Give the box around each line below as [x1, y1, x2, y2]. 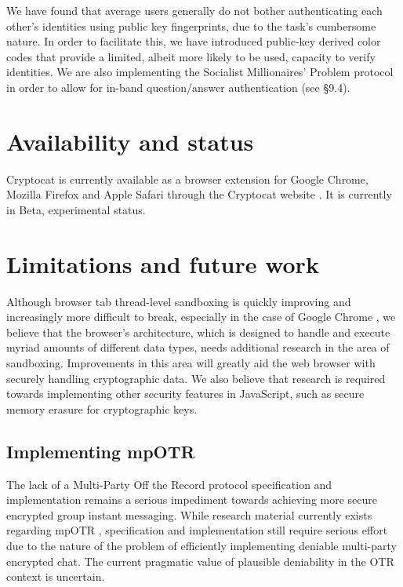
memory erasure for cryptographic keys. [6, 400, 198, 417]
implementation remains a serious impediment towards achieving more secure [6, 491, 378, 508]
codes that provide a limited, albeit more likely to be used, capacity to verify [6, 48, 376, 64]
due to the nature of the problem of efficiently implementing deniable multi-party [6, 537, 397, 553]
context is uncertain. [6, 568, 105, 585]
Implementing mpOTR [6, 439, 195, 463]
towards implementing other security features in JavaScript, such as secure [6, 385, 365, 402]
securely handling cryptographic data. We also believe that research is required [6, 370, 386, 386]
